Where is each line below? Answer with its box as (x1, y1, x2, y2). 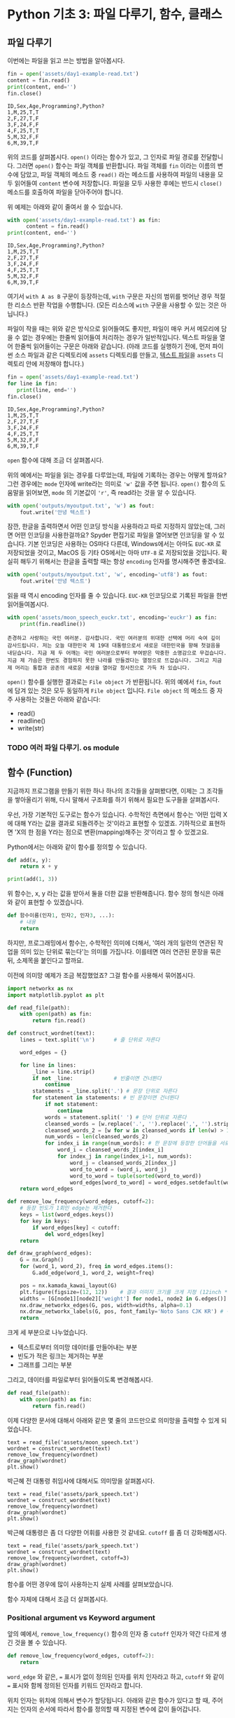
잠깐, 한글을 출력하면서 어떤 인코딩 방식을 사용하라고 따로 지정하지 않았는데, (7, 522, 213, 531)
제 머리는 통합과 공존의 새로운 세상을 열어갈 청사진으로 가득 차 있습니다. (7, 664, 190, 671)
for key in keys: (20, 1218, 71, 1225)
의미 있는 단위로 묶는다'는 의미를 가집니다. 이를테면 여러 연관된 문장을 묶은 (20, 947, 222, 955)
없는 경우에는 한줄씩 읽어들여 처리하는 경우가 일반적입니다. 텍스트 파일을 (22, 334, 218, 342)
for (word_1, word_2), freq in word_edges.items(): (20, 1263, 173, 1270)
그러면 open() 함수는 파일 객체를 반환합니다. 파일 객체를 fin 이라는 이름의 (16, 161, 216, 170)
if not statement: (44, 1101, 99, 1108)
